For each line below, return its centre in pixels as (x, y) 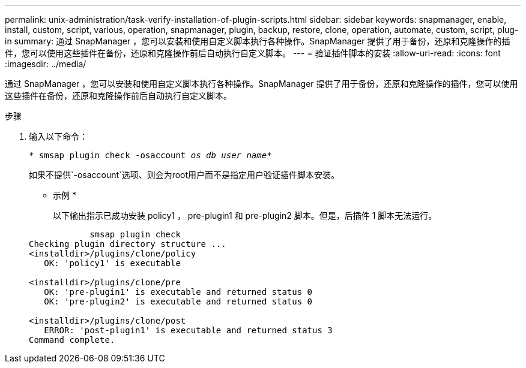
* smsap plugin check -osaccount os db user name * (150, 155)
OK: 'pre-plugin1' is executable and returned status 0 (178, 292)
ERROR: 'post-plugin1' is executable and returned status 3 (188, 330)
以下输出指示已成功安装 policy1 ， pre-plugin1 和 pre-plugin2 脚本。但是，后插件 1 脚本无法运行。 (245, 215)
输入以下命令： (58, 136)
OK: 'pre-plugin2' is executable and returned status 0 (178, 301)
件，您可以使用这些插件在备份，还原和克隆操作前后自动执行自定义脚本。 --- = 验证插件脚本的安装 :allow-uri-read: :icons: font (253, 53)
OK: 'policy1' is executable (112, 263)
